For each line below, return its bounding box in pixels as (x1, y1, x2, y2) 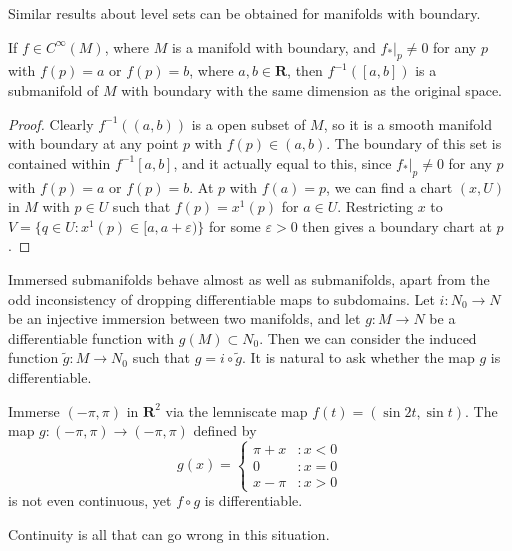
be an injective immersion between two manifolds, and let (8, 308, 361, 329)
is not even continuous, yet (8, 490, 172, 511)
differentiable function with (8, 327, 175, 348)
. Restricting (337, 196, 413, 217)
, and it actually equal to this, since (173, 152, 392, 173)
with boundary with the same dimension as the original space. (121, 79, 502, 100)
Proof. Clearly (8, 113, 94, 134)
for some (209, 215, 261, 236)
